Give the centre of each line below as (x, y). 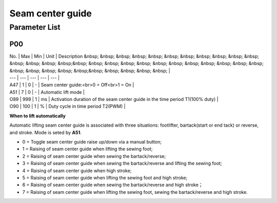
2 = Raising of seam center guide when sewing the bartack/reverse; (94, 156)
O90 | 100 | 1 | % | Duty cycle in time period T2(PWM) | (67, 106)
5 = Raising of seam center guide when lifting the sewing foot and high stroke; (105, 177)
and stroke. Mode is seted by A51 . (45, 132)
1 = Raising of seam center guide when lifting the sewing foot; (87, 149)
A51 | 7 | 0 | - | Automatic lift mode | (47, 92)
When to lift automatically (38, 116)
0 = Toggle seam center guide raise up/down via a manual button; (92, 142)
